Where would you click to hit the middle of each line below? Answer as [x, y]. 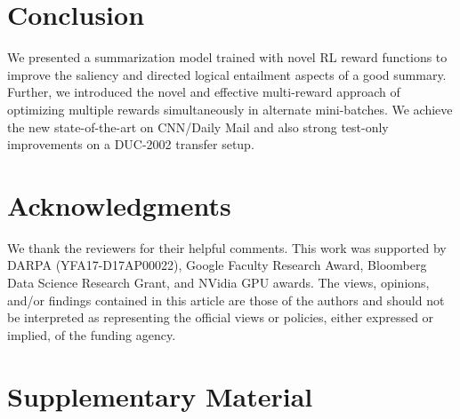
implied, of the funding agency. [92, 334]
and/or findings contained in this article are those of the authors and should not [226, 300]
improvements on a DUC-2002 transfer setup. [131, 144]
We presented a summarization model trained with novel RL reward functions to [227, 57]
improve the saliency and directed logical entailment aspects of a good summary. [227, 74]
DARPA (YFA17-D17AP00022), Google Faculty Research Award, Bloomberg [217, 265]
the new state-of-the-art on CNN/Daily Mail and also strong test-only [198, 126]
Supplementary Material [160, 395]
